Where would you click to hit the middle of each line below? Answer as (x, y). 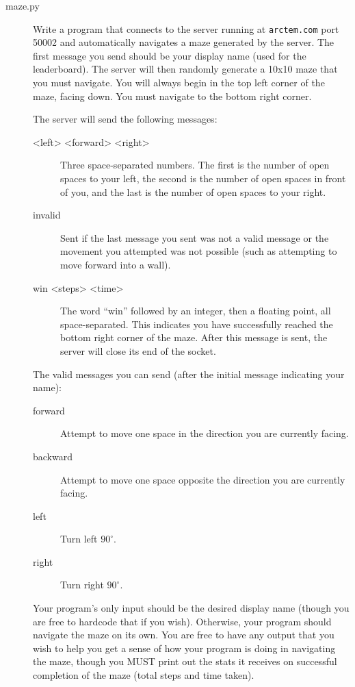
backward (53, 456)
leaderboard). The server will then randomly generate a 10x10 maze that (185, 69)
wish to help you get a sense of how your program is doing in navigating (184, 648)
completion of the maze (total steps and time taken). (144, 675)
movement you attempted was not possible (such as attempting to (199, 251)
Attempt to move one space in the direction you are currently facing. (205, 433)
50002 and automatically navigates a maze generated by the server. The (184, 42)
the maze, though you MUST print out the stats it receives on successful (185, 661)
